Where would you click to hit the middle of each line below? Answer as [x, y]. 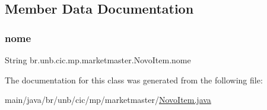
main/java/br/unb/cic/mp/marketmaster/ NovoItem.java [108, 100]
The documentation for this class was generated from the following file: [134, 80]
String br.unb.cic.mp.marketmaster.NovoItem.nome [98, 60]
